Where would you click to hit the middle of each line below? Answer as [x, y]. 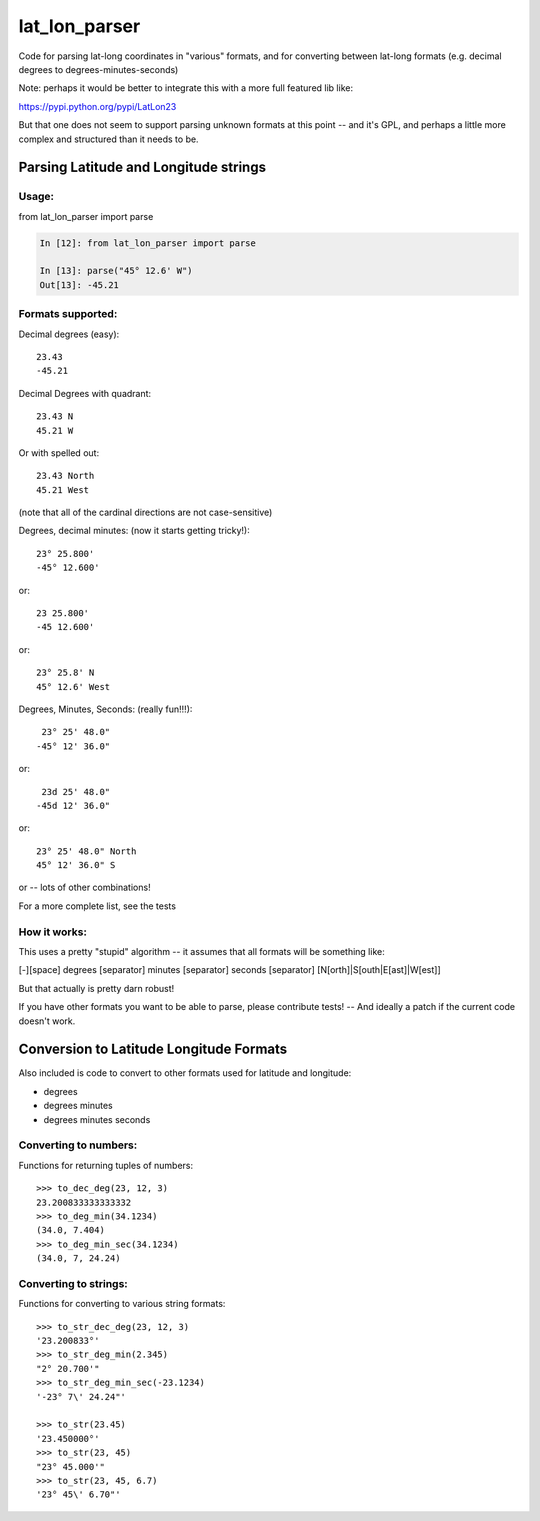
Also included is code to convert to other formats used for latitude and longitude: [185, 1073]
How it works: [52, 932]
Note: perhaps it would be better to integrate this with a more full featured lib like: [186, 88]
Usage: [36, 197]
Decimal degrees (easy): [69, 334]
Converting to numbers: [78, 1145]
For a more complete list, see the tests [97, 906]
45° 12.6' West [73, 686]
